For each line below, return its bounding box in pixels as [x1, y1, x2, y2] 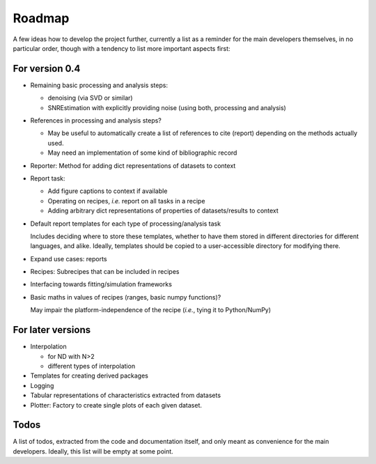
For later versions [13, 324, 91, 336]
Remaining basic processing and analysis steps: [30, 81, 169, 89]
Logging [30, 381, 54, 389]
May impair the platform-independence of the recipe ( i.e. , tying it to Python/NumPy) [30, 306, 272, 314]
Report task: [30, 174, 65, 183]
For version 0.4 [13, 63, 81, 75]
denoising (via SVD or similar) [47, 94, 133, 102]
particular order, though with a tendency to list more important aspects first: [13, 44, 230, 52]
